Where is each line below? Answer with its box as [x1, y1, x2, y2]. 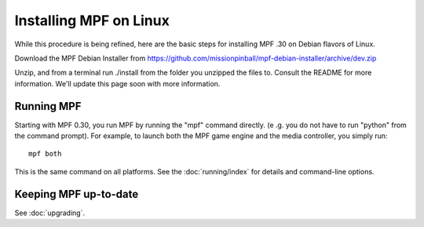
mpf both [28, 149, 62, 159]
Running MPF [14, 99, 82, 113]
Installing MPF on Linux [14, 12, 170, 29]
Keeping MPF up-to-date [14, 187, 139, 200]
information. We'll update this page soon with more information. [14, 79, 221, 88]
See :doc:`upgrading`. [14, 208, 86, 218]
